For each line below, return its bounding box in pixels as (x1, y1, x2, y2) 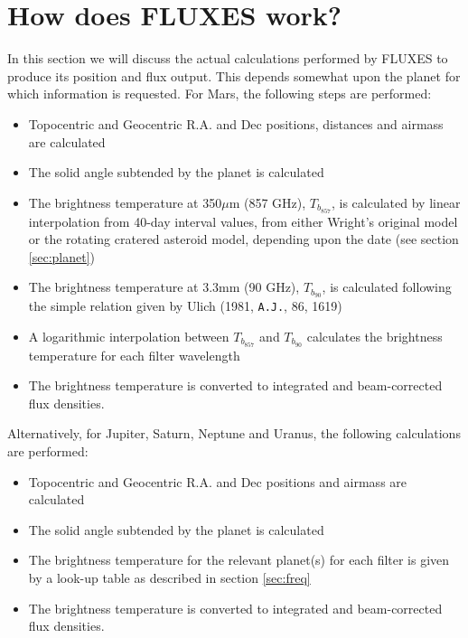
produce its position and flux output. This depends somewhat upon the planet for (7, 66, 461, 85)
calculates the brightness (306, 326, 443, 345)
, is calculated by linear (331, 192, 461, 211)
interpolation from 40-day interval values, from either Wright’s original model (28, 211, 458, 230)
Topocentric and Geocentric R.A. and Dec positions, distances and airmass (28, 114, 444, 133)
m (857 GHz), (229, 192, 306, 211)
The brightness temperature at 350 (28, 192, 222, 211)
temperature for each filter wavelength (28, 345, 240, 364)
